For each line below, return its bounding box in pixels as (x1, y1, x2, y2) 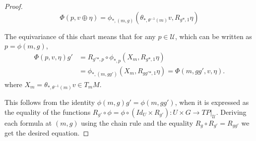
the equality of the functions (4, 106, 91, 117)
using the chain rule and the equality (81, 117, 193, 128)
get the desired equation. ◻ (4, 128, 89, 138)
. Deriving (216, 106, 247, 117)
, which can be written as (175, 31, 252, 41)
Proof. (4, 1, 23, 11)
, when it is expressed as (175, 97, 249, 107)
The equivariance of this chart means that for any (4, 31, 156, 41)
